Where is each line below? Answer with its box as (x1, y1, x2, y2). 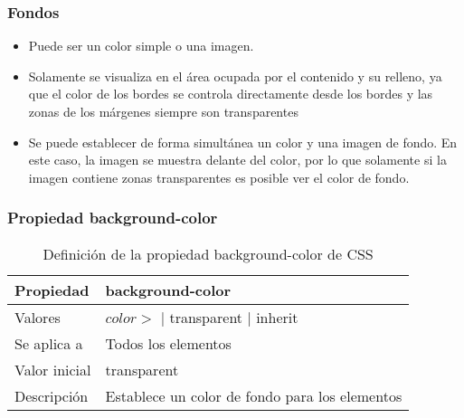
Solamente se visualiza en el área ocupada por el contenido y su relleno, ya (28, 66, 442, 85)
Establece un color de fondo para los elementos (105, 385, 402, 406)
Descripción (14, 385, 89, 406)
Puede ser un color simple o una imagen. (28, 36, 254, 55)
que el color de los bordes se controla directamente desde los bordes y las (28, 84, 433, 103)
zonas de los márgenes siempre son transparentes (28, 102, 298, 120)
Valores (14, 306, 61, 328)
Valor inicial (14, 358, 91, 380)
